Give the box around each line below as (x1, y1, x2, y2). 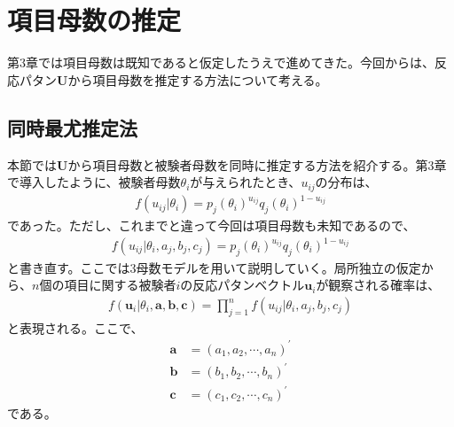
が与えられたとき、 (190, 173, 301, 191)
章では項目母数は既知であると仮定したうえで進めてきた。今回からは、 (26, 53, 435, 72)
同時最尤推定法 (7, 113, 137, 141)
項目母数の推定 (7, 2, 182, 38)
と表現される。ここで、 (7, 318, 144, 337)
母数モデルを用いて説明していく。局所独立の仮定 (136, 258, 421, 276)
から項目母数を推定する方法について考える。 (67, 70, 328, 89)
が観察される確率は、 (316, 276, 441, 294)
